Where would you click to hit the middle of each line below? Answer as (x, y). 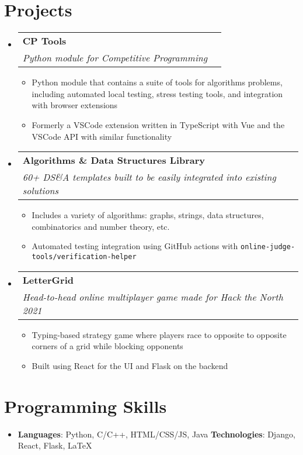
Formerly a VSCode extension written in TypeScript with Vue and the (158, 124)
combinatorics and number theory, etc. (101, 226)
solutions (41, 191)
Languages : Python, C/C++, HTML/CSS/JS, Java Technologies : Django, (156, 434)
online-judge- (268, 247)
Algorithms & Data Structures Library (114, 160)
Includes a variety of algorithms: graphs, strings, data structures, (148, 215)
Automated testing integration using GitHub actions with (135, 246)
